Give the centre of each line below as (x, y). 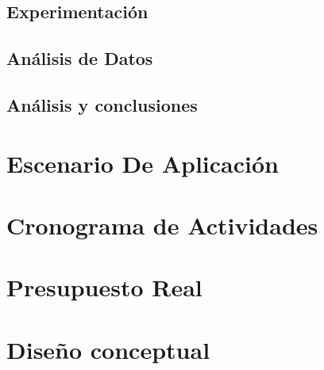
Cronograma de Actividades (162, 225)
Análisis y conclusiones (102, 104)
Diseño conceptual (108, 349)
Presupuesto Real (104, 287)
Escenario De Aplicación (143, 163)
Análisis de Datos (80, 58)
